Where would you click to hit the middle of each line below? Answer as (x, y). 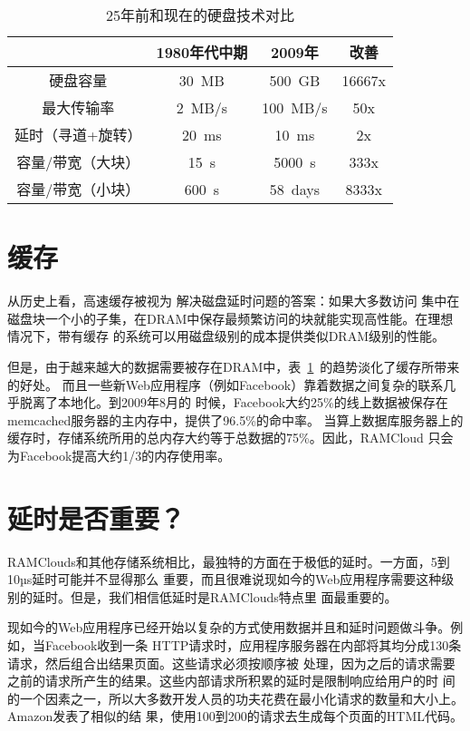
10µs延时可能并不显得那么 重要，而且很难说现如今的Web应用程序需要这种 (225, 579)
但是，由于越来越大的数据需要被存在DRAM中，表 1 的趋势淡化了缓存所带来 (234, 366)
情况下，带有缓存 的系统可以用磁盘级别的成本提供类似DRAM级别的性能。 (226, 336)
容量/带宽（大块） (78, 162)
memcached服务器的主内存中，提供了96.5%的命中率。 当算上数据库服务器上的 (235, 419)
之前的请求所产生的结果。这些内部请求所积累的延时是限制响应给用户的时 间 (231, 681)
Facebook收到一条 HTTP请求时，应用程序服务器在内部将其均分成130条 (253, 644)
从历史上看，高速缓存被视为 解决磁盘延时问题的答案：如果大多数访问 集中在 (234, 301)
